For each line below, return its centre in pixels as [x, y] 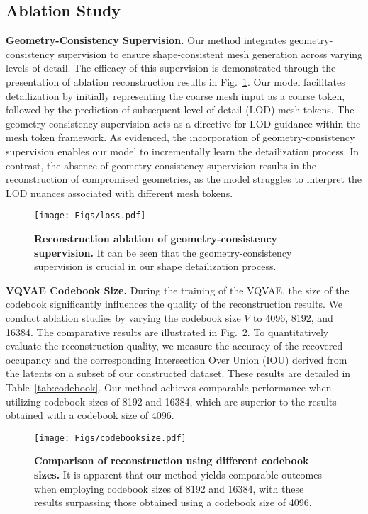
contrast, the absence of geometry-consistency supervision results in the [161, 165]
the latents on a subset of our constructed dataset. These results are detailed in [178, 373]
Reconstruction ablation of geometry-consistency [156, 238]
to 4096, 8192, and [293, 317]
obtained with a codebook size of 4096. [90, 415]
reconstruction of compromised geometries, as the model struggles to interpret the [184, 179]
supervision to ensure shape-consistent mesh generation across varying [210, 54]
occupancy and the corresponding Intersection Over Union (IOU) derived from [177, 359]
